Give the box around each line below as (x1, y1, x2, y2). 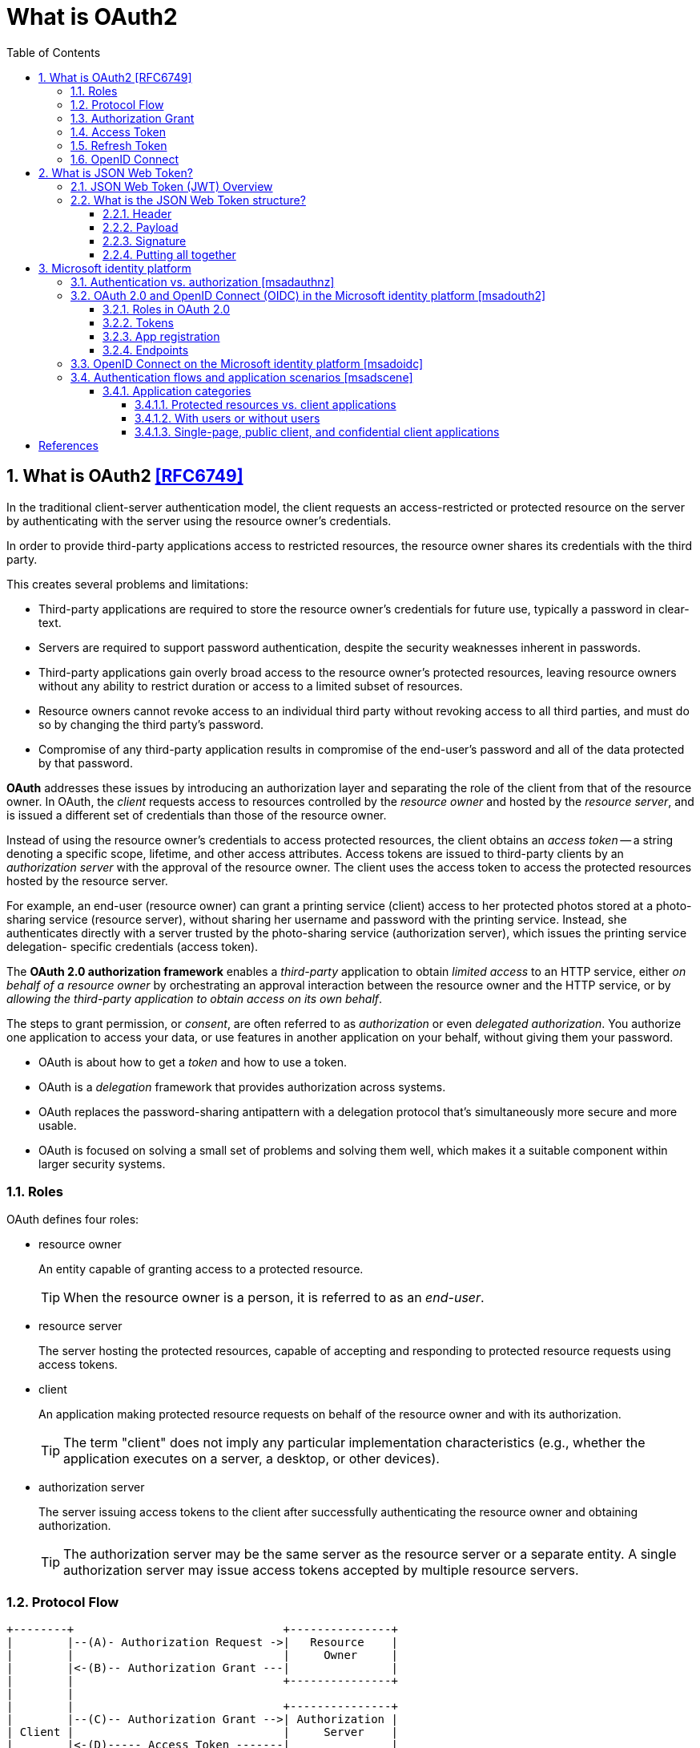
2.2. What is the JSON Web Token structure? (70, 192, 306, 207)
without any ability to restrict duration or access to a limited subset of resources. (38, 678, 463, 693)
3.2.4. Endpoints (103, 342, 189, 357)
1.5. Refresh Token (70, 138, 167, 152)
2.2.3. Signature (103, 233, 187, 248)
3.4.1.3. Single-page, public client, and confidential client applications (135, 424, 500, 439)
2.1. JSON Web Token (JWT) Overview (70, 179, 273, 193)
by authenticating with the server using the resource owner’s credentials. (6, 513, 392, 528)
